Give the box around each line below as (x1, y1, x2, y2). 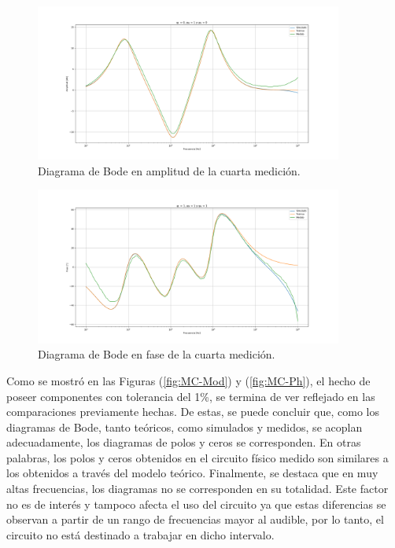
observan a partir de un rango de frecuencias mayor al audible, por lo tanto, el (6, 511, 384, 528)
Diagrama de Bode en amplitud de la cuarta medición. (38, 162, 301, 178)
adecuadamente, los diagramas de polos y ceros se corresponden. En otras (6, 434, 361, 451)
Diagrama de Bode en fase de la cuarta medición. (38, 346, 275, 362)
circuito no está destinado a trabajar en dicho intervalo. (6, 526, 275, 542)
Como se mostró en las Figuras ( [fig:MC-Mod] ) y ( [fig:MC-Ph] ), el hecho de (6, 372, 371, 388)
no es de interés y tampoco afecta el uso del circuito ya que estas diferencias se (6, 495, 386, 512)
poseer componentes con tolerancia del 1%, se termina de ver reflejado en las (6, 388, 375, 404)
